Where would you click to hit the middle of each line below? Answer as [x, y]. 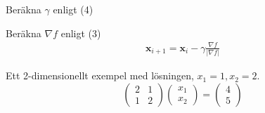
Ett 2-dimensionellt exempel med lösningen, [100, 75]
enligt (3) [81, 33]
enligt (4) [73, 9]
